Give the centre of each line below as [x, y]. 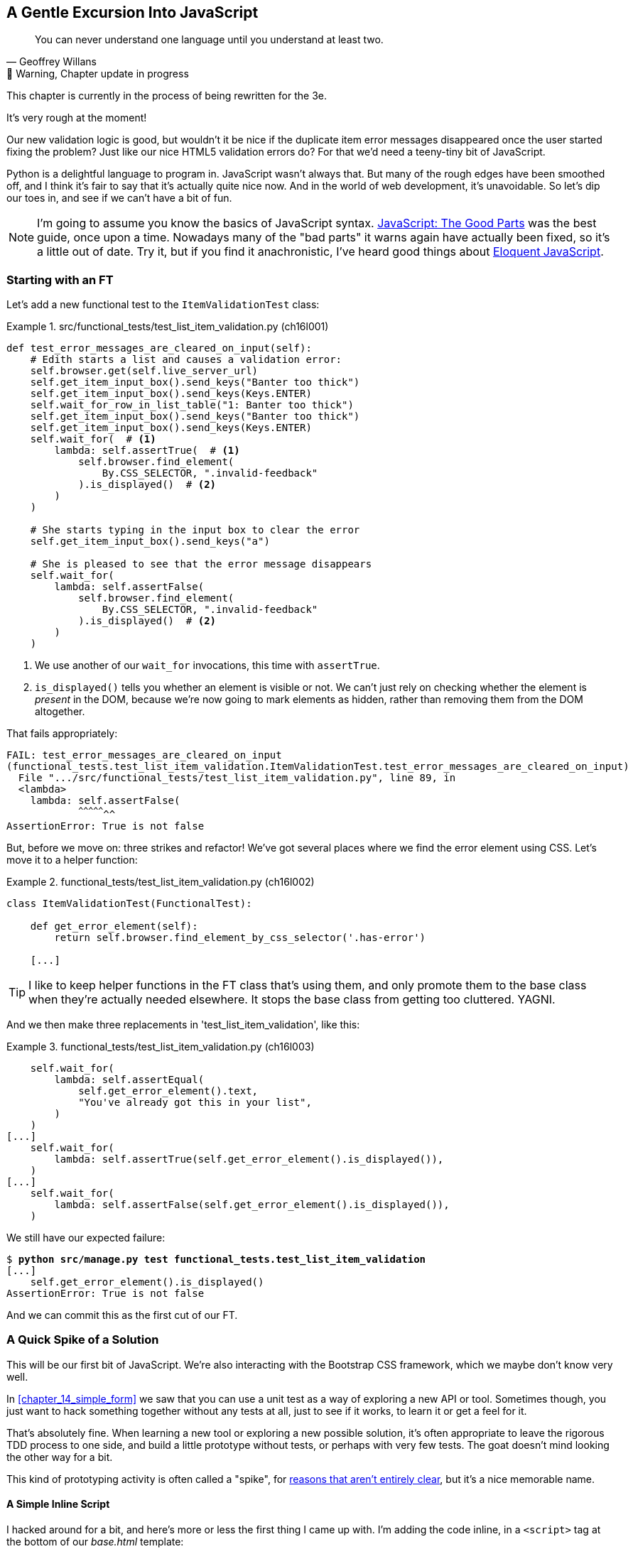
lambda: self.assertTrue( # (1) [147, 451]
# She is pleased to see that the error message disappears [201, 564]
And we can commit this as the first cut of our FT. [122, 1315]
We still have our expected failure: [86, 1237]
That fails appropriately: [62, 734]
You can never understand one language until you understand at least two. [209, 40]
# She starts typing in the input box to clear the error [195, 530]
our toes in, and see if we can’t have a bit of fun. [119, 198]
